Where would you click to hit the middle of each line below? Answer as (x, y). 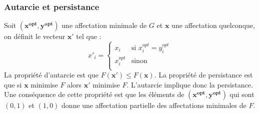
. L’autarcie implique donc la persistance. (190, 84)
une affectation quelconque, (213, 25)
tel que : (89, 36)
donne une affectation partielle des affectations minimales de (154, 105)
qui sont (242, 94)
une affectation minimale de (104, 25)
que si (13, 84)
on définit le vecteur (35, 36)
